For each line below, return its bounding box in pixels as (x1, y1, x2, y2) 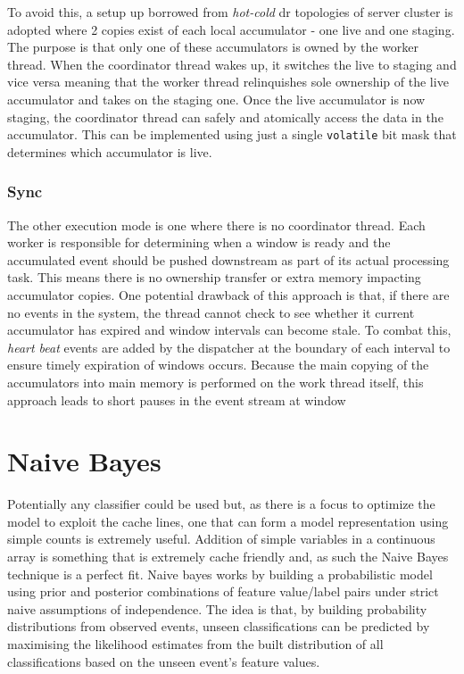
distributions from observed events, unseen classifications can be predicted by (7, 617, 430, 636)
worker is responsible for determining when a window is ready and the (7, 233, 391, 252)
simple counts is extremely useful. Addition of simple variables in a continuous (7, 529, 435, 548)
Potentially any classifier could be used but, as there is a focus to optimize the (7, 495, 435, 513)
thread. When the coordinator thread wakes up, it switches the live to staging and (7, 54, 457, 73)
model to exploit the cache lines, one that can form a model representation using (7, 512, 449, 530)
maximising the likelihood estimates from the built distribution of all (7, 635, 384, 653)
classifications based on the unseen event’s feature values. (7, 652, 320, 670)
